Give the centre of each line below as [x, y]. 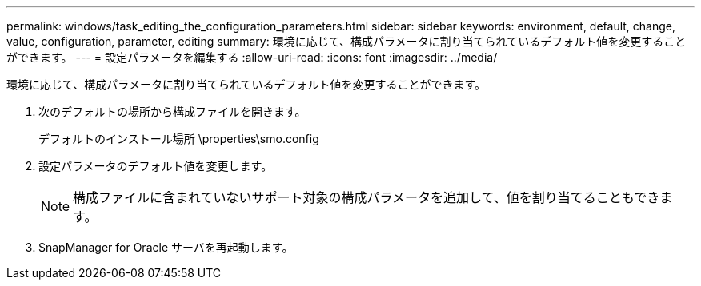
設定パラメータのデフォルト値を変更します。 [156, 166]
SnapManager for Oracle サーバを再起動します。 [166, 247]
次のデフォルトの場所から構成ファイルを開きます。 [172, 111]
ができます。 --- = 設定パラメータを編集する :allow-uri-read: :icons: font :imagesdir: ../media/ [252, 57]
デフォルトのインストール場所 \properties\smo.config [179, 139]
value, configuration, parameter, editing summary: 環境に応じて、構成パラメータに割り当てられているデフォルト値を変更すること [346, 41]
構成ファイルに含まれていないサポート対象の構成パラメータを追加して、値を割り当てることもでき [367, 197]
